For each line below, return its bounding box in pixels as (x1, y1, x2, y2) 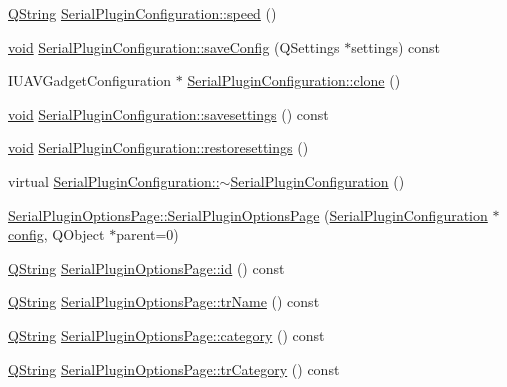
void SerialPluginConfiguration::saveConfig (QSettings (8, 36, 340, 57)
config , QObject (8, 224, 105, 245)
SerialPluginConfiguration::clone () (187, 70, 401, 91)
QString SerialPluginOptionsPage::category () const (8, 324, 325, 345)
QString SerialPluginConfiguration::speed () (8, 3, 277, 23)
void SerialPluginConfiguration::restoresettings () (8, 137, 309, 158)
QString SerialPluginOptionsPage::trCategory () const (8, 358, 340, 379)
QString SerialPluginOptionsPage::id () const (8, 257, 285, 278)
